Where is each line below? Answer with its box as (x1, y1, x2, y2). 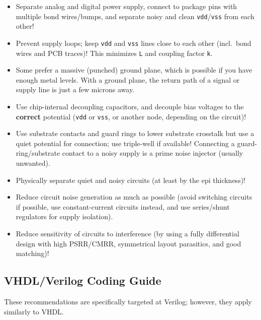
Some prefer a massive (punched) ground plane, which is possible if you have (16, 65, 252, 75)
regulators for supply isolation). (16, 211, 113, 222)
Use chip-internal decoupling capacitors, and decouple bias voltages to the (16, 101, 244, 111)
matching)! (16, 248, 49, 259)
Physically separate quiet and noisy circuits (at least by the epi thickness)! (16, 174, 245, 185)
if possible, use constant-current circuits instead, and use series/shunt (16, 201, 230, 212)
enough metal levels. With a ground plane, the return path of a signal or (16, 74, 240, 85)
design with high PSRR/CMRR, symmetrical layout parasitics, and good (16, 238, 241, 248)
